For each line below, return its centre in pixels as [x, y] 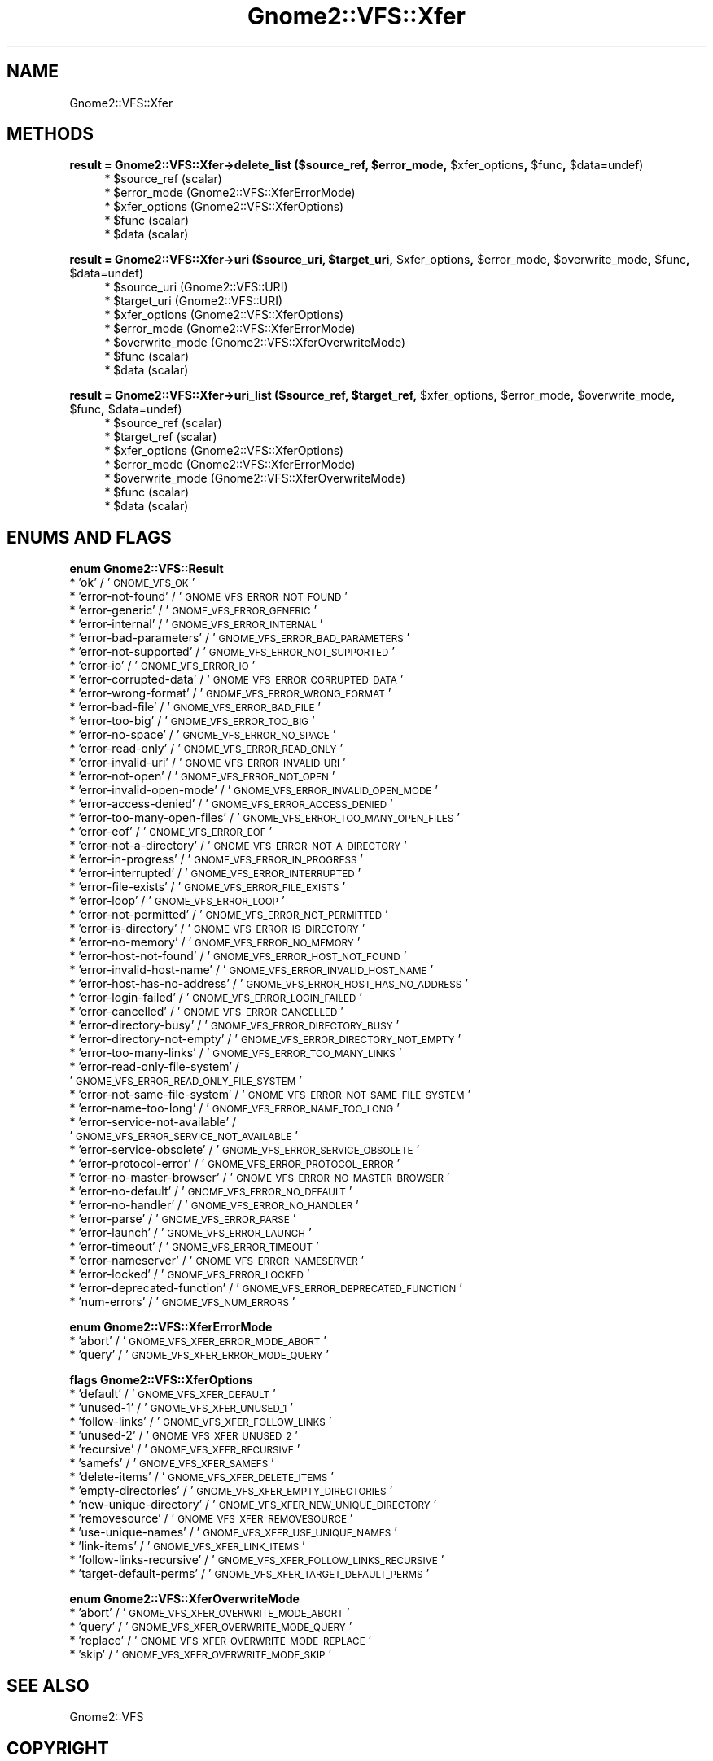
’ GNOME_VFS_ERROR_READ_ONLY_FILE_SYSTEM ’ [186, 1081]
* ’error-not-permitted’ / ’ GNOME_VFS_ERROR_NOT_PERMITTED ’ [229, 915]
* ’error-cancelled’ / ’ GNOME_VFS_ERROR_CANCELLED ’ [207, 1012]
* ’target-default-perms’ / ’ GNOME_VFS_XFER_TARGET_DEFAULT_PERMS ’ [249, 1574]
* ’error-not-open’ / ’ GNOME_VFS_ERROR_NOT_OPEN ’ [202, 776]
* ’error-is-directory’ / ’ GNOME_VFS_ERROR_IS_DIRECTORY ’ [217, 929]
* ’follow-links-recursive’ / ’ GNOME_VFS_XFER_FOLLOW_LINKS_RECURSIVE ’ [257, 1560]
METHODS [50, 134]
